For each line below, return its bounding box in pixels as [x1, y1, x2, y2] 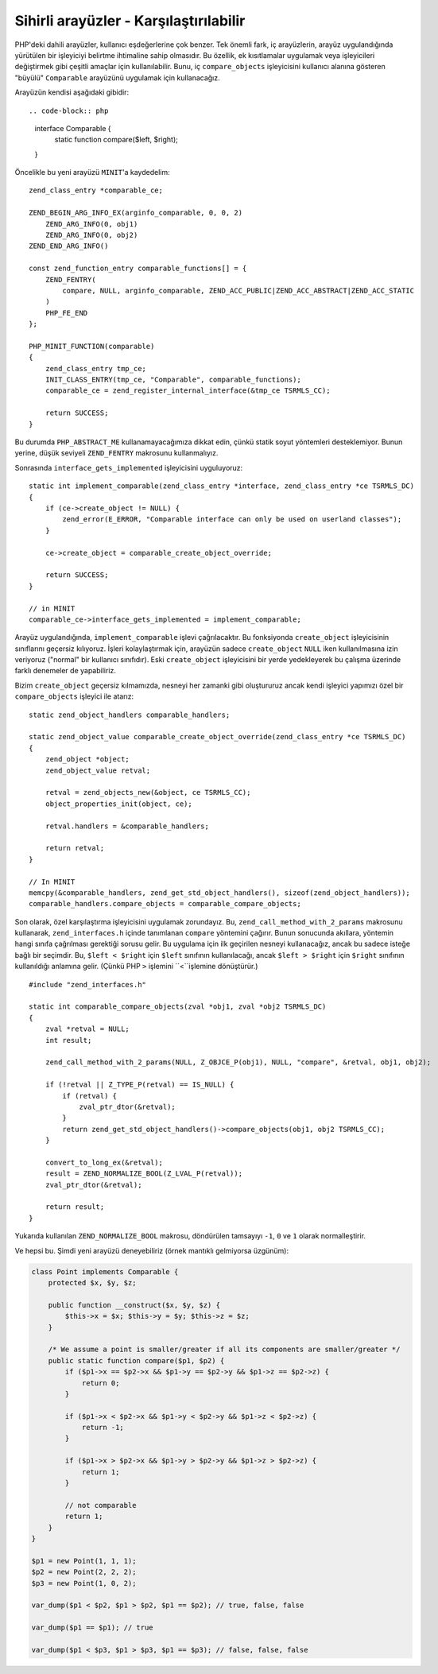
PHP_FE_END [45, 308, 88, 317]
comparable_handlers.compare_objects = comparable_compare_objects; [29, 899, 301, 909]
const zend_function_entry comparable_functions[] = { [29, 264, 247, 273]
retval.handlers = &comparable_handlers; [45, 821, 210, 831]
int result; [45, 1036, 92, 1044]
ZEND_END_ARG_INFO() [29, 242, 109, 250]
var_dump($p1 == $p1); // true [31, 1623, 154, 1633]
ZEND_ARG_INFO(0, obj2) [45, 231, 138, 240]
